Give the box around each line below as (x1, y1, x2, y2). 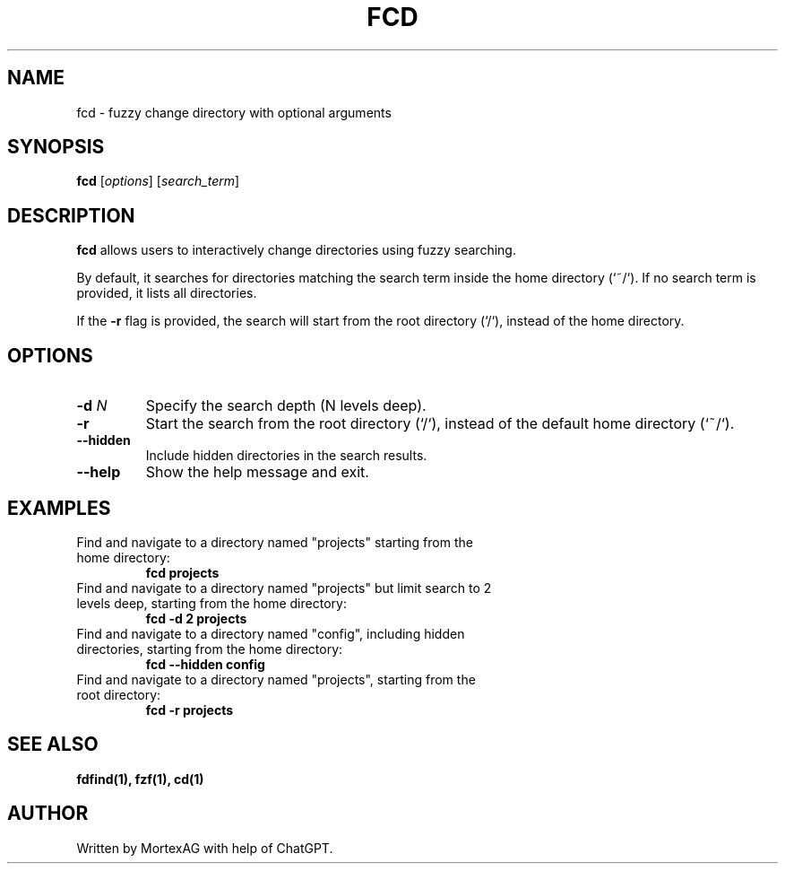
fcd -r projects (145, 701, 234, 718)
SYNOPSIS (7, 135, 105, 159)
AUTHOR (7, 802, 89, 825)
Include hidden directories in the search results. (145, 448, 427, 464)
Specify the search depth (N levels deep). (145, 396, 427, 415)
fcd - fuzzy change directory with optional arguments (76, 104, 392, 120)
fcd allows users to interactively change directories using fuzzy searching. (76, 242, 516, 258)
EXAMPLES (7, 496, 111, 519)
